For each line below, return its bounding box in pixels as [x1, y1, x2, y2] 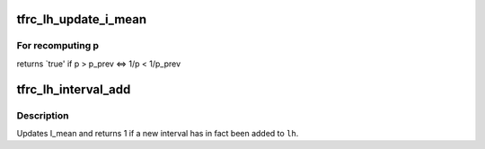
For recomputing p [16, 39, 99, 52]
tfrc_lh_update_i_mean [16, 12, 147, 27]
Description [16, 109, 69, 121]
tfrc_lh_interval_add [16, 82, 131, 97]
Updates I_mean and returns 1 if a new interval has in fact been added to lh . [16, 127, 299, 138]
